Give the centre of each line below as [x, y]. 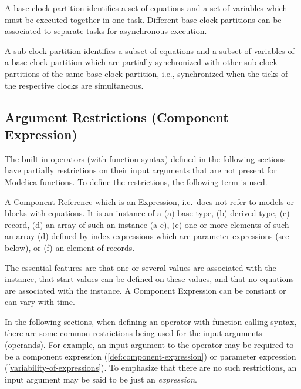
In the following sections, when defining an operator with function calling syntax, [151, 321]
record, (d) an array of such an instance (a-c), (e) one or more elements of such [147, 224]
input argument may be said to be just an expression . [101, 379]
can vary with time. [40, 302]
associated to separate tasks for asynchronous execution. [106, 31]
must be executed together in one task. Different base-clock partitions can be [143, 19]
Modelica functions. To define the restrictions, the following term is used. [136, 181]
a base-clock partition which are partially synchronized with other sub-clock [141, 62]
